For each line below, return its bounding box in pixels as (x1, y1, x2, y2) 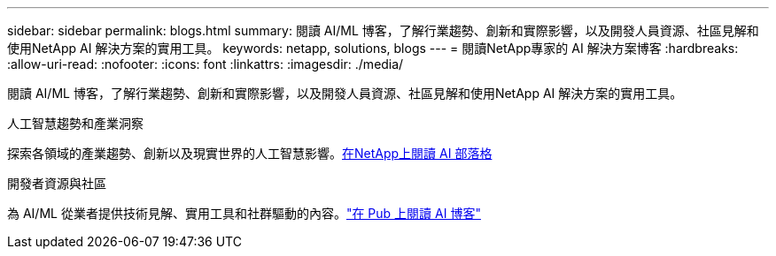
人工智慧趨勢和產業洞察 (7, 116, 144, 131)
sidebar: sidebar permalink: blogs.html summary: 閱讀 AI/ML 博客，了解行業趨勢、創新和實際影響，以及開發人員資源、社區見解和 (7, 23, 759, 38)
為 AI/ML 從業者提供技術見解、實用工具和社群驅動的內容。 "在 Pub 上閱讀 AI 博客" (7, 206, 481, 221)
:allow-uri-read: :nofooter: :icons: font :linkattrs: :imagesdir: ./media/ (7, 56, 404, 72)
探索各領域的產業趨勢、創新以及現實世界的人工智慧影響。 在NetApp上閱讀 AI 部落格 (7, 146, 493, 161)
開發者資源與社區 (7, 176, 106, 191)
